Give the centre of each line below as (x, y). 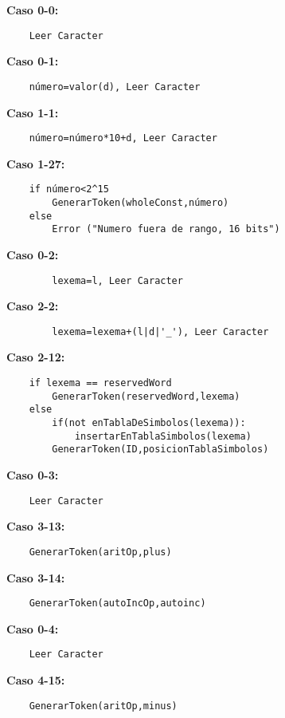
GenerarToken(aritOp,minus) (103, 706)
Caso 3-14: (36, 577)
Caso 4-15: (36, 680)
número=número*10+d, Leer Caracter (123, 138)
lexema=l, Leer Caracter (117, 280)
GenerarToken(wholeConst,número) (141, 203)
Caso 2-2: (33, 306)
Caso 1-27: (36, 163)
